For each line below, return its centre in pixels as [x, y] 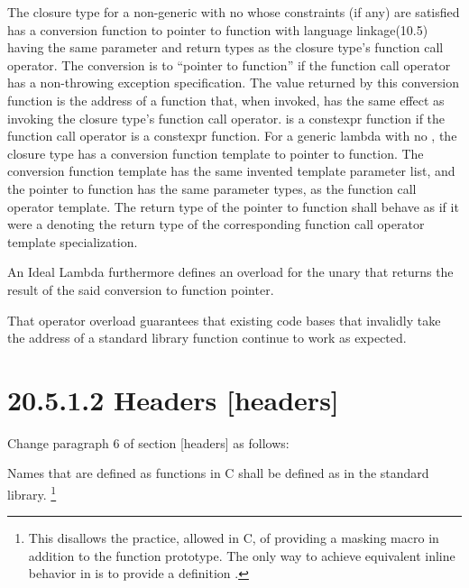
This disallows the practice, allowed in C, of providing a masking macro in [234, 538]
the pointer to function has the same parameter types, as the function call [212, 188]
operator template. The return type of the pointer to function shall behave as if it [233, 206]
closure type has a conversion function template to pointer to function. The [216, 153]
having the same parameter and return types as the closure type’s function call [225, 47]
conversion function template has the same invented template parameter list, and [231, 171]
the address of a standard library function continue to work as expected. [207, 338]
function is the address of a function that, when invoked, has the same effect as [226, 100]
